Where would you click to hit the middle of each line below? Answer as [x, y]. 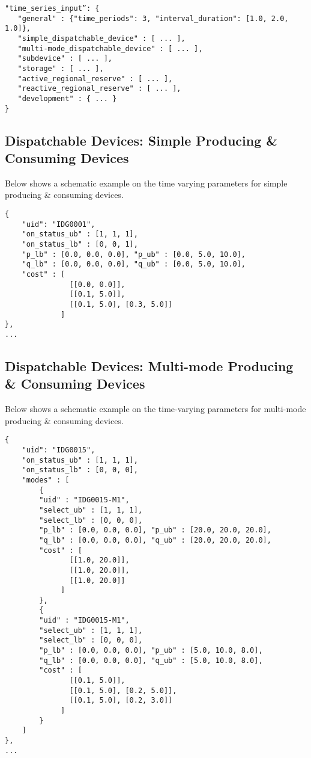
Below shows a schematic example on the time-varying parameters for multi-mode [155, 409]
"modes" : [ [46, 480]
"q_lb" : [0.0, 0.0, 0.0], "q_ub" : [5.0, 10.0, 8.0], [151, 660]
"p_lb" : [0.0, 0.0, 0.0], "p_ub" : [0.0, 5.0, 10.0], [134, 254]
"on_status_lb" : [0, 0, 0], [80, 470]
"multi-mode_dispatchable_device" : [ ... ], [110, 48]
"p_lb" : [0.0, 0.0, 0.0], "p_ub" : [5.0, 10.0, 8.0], [151, 651]
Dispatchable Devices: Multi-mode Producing [149, 365]
